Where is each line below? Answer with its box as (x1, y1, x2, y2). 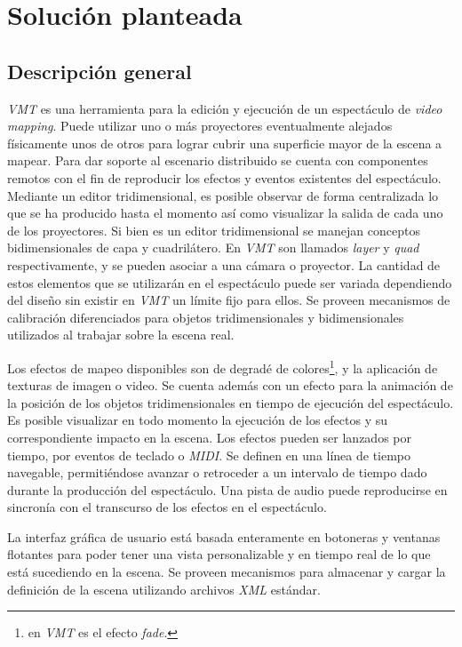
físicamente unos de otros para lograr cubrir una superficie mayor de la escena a (7, 133, 442, 152)
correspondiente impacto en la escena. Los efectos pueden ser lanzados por (7, 427, 411, 446)
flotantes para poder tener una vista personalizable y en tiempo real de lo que (7, 545, 431, 563)
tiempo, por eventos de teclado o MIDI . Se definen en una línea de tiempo (7, 445, 411, 464)
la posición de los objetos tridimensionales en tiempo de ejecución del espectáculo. (7, 393, 454, 411)
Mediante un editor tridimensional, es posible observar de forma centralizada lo (7, 186, 439, 204)
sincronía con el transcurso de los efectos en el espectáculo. (7, 498, 327, 516)
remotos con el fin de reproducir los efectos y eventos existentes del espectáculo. (7, 168, 442, 187)
